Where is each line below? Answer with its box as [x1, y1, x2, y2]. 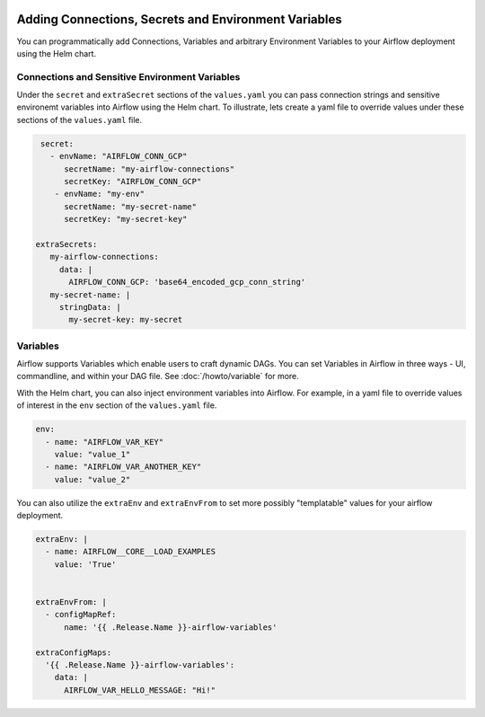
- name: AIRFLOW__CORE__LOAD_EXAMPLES [45, 546, 216, 557]
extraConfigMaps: [35, 647, 112, 658]
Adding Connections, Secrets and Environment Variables [16, 12, 342, 27]
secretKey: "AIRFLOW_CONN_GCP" [64, 176, 202, 186]
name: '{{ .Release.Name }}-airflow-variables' [64, 622, 278, 633]
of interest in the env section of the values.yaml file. [16, 400, 217, 411]
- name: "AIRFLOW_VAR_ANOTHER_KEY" [45, 462, 202, 472]
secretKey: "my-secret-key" [64, 214, 188, 225]
